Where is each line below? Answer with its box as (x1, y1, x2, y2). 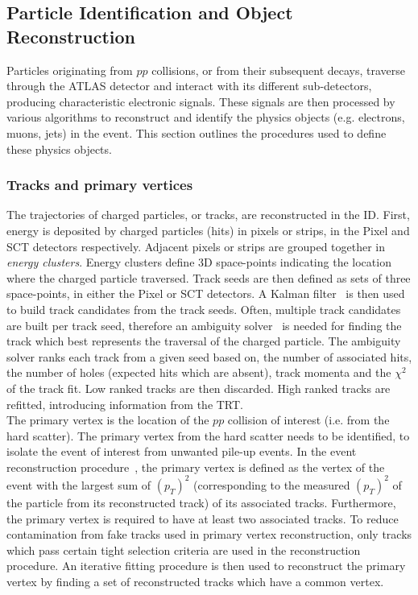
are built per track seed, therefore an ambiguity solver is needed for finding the (6, 316, 402, 333)
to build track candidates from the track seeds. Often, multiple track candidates (6, 300, 401, 317)
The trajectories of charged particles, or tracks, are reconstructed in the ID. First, (6, 206, 410, 223)
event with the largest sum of (6, 476, 151, 493)
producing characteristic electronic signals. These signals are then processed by (6, 93, 395, 109)
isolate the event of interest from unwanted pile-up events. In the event (6, 443, 357, 460)
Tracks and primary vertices (6, 175, 193, 195)
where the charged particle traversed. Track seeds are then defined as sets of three (6, 269, 411, 286)
